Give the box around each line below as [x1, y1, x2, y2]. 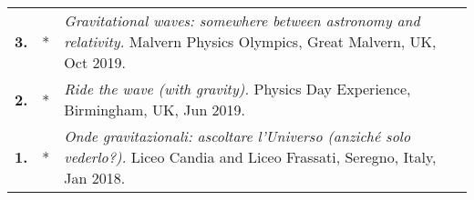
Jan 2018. [64, 167, 126, 188]
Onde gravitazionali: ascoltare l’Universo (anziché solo [64, 125, 411, 146]
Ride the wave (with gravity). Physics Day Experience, [64, 78, 411, 99]
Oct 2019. [64, 52, 126, 73]
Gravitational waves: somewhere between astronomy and [64, 10, 420, 31]
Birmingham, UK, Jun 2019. [64, 99, 246, 120]
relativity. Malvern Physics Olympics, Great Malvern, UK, [64, 31, 437, 52]
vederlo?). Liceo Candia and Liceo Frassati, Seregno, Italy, [64, 146, 437, 167]
